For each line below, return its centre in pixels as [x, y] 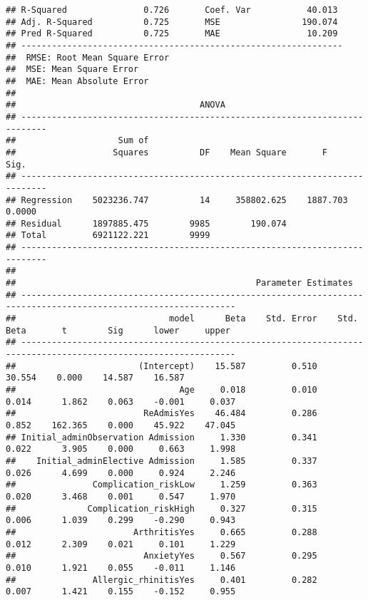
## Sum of [77, 141]
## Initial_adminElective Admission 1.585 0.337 [162, 461]
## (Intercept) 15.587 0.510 [162, 366]
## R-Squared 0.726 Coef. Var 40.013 [172, 10]
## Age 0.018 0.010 [162, 390]
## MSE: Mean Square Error [72, 69]
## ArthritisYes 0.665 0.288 [162, 532]
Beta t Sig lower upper [118, 330]
